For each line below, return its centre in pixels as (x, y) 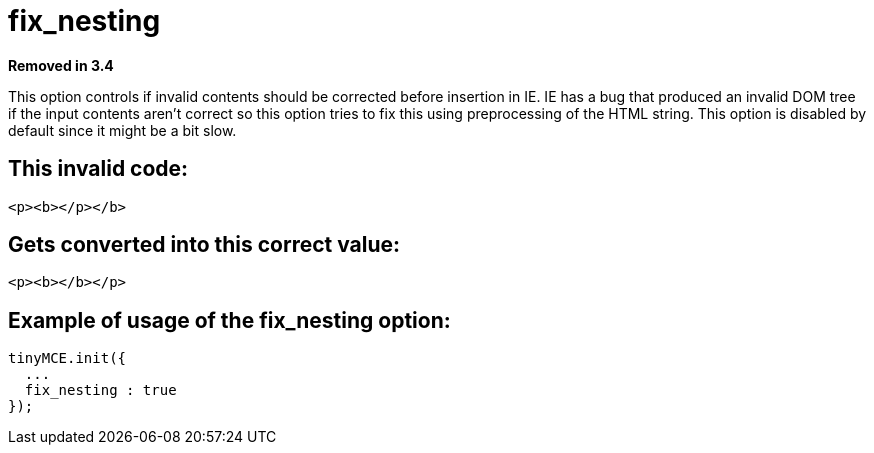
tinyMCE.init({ (67, 358)
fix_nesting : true (100, 390)
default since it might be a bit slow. (122, 130)
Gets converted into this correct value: (204, 245)
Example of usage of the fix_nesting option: (229, 320)
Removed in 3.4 (61, 65)
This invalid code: (98, 169)
